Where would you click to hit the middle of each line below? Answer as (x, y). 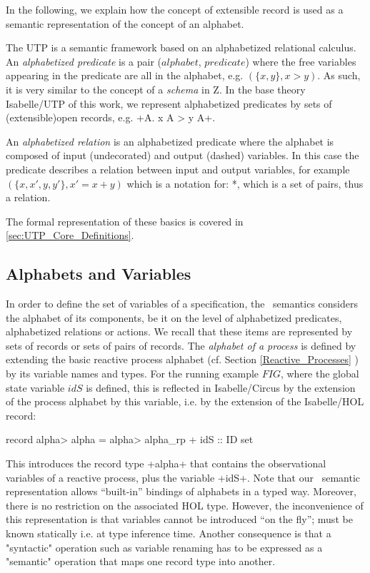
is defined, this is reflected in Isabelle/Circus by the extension (221, 387)
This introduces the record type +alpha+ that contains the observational (166, 463)
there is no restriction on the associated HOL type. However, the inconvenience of (185, 505)
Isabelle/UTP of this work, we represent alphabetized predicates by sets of (169, 103)
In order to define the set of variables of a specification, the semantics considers (182, 304)
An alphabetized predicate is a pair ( (84, 61)
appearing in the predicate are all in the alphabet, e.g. (125, 75)
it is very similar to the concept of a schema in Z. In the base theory (156, 89)
